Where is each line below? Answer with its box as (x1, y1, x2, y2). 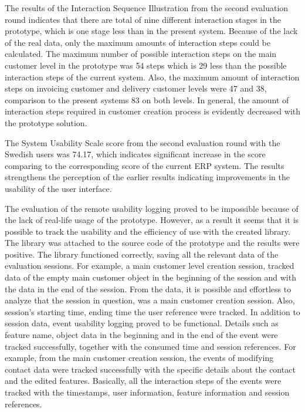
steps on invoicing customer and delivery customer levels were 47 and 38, (5, 82, 267, 94)
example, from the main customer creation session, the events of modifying (5, 352, 274, 364)
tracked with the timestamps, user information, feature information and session (5, 386, 290, 398)
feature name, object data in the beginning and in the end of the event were (5, 329, 278, 341)
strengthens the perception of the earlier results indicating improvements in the (5, 171, 290, 183)
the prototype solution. (5, 116, 87, 129)
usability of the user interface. (5, 182, 112, 194)
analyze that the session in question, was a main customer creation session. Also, (5, 294, 295, 306)
